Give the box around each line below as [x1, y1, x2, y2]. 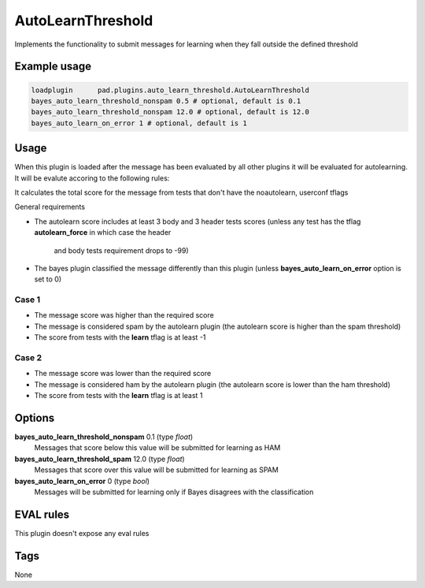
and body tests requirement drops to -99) [54, 245, 189, 255]
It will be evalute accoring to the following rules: [14, 173, 170, 183]
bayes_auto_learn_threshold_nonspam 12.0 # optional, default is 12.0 [31, 107, 310, 117]
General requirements [14, 202, 86, 212]
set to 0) [34, 274, 62, 284]
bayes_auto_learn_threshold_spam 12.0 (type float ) [14, 454, 185, 463]
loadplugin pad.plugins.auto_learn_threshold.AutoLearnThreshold [31, 85, 310, 95]
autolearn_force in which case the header [34, 228, 172, 237]
